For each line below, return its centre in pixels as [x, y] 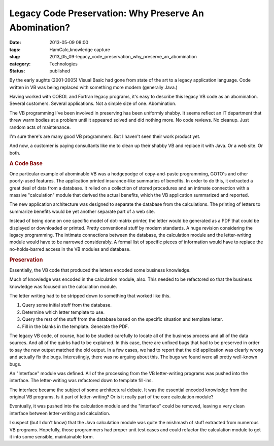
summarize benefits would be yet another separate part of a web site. [82, 211]
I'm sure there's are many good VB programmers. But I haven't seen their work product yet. [105, 136]
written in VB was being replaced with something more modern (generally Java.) [93, 87]
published [60, 70]
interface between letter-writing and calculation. [60, 413]
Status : [17, 70]
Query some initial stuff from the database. [67, 305]
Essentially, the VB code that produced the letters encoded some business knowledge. [100, 270]
